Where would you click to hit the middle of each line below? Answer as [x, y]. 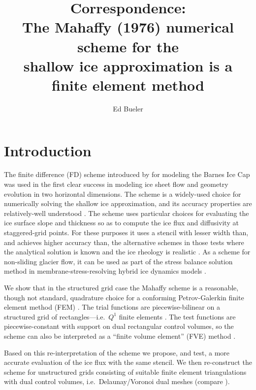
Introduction [48, 151]
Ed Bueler [128, 108]
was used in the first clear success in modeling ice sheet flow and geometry [116, 184]
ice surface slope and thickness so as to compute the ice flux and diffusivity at [121, 223]
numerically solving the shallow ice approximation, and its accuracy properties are [128, 203]
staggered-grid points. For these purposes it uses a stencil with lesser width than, [126, 232]
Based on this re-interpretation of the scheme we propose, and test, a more [117, 352]
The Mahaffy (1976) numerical [128, 27]
